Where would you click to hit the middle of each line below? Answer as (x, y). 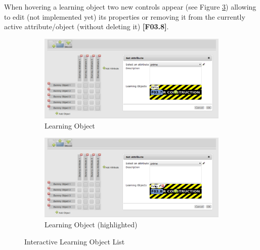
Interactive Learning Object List (75, 241)
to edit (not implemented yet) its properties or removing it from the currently (125, 16)
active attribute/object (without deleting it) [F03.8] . (86, 26)
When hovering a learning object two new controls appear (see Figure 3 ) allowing (130, 7)
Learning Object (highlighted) (91, 224)
